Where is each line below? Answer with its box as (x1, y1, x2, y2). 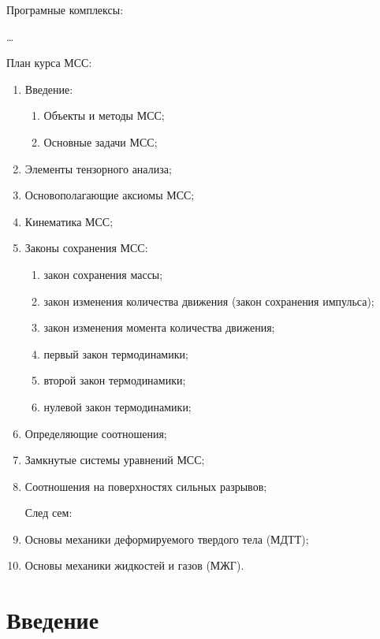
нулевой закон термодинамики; (43, 398, 192, 414)
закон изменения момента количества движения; (43, 319, 275, 336)
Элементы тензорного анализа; (24, 160, 172, 176)
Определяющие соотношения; (24, 425, 167, 441)
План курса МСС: (6, 54, 92, 71)
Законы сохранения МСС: (24, 240, 148, 256)
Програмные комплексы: (6, 2, 124, 17)
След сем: (24, 504, 73, 521)
